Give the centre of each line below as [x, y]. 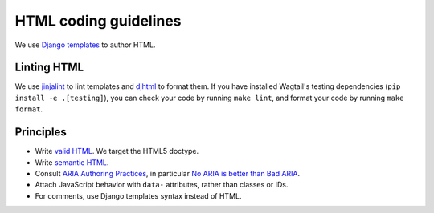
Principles [41, 132]
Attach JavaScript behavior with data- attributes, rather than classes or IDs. [162, 185]
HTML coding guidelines [98, 21]
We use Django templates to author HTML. [85, 45]
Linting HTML [49, 68]
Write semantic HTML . [72, 162]
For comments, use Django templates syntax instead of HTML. [138, 195]
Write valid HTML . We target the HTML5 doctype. [117, 151]
